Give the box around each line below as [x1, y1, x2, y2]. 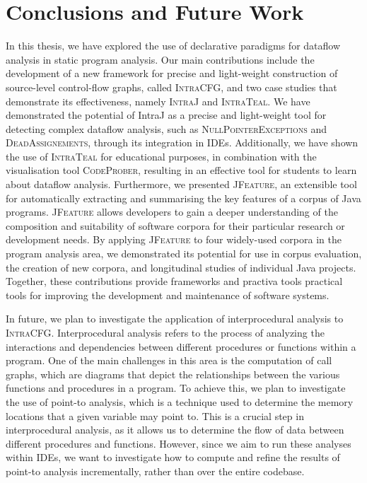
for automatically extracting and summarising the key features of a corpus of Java [6, 190, 361, 205]
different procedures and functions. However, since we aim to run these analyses [6, 436, 351, 450]
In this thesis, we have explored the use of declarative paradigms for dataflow [6, 38, 341, 53]
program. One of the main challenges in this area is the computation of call [6, 353, 332, 368]
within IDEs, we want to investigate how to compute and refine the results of [6, 450, 340, 465]
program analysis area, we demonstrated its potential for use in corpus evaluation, [6, 246, 362, 261]
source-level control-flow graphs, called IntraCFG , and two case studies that [6, 79, 337, 94]
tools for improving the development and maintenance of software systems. [6, 287, 330, 302]
